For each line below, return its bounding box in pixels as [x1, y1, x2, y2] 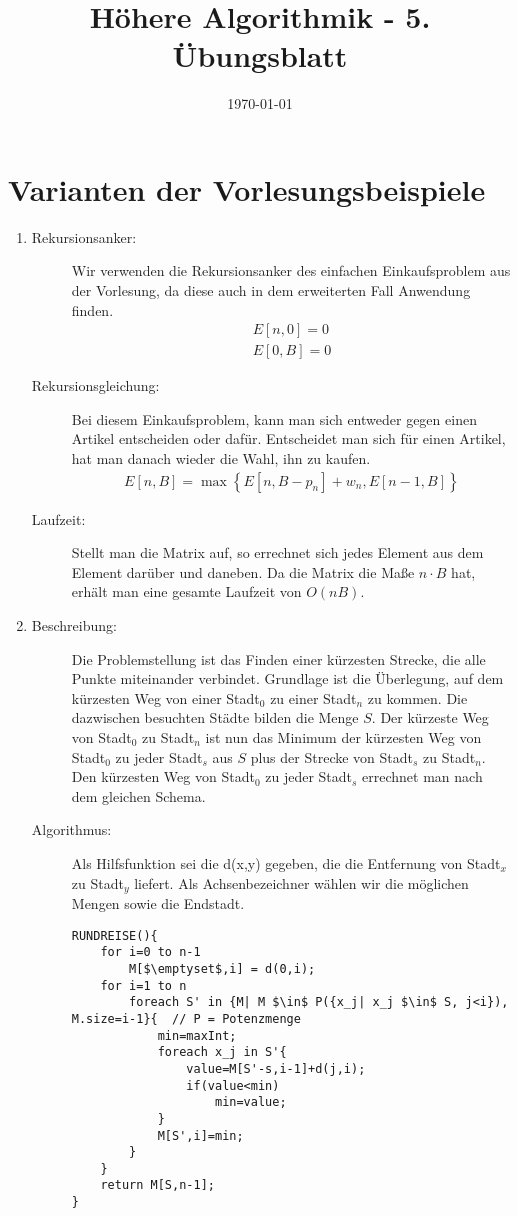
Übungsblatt [172, 35, 348, 76]
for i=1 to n [100, 978, 187, 993]
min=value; [214, 1095, 287, 1110]
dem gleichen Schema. [71, 785, 206, 806]
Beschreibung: [31, 615, 117, 636]
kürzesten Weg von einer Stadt [71, 687, 260, 708]
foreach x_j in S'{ [157, 1045, 287, 1060]
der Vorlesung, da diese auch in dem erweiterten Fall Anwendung [71, 280, 471, 301]
